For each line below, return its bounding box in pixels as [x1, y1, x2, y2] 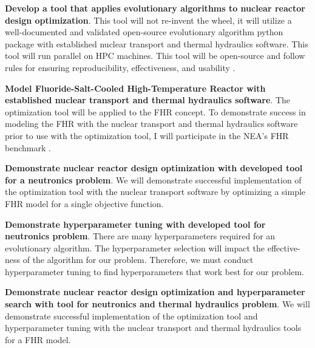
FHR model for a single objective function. [5, 197, 164, 210]
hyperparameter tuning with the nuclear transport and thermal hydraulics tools [5, 321, 302, 334]
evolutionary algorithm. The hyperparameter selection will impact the [5, 241, 265, 254]
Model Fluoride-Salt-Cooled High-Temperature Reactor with [5, 81, 266, 94]
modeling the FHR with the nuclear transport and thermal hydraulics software [5, 117, 298, 130]
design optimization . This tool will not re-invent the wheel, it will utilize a [5, 13, 292, 26]
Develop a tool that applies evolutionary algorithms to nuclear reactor [5, 2, 305, 14]
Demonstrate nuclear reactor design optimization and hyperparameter [5, 285, 305, 298]
